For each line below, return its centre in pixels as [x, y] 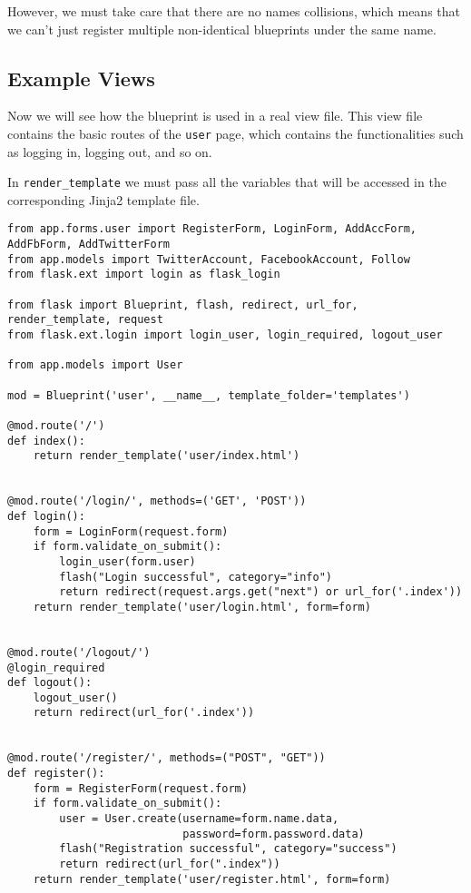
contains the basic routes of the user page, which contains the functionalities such [235, 133]
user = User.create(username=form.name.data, [199, 819]
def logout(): [50, 683]
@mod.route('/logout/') [79, 652]
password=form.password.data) [274, 834]
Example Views [81, 78]
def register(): [56, 774]
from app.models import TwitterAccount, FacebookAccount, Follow [209, 259]
